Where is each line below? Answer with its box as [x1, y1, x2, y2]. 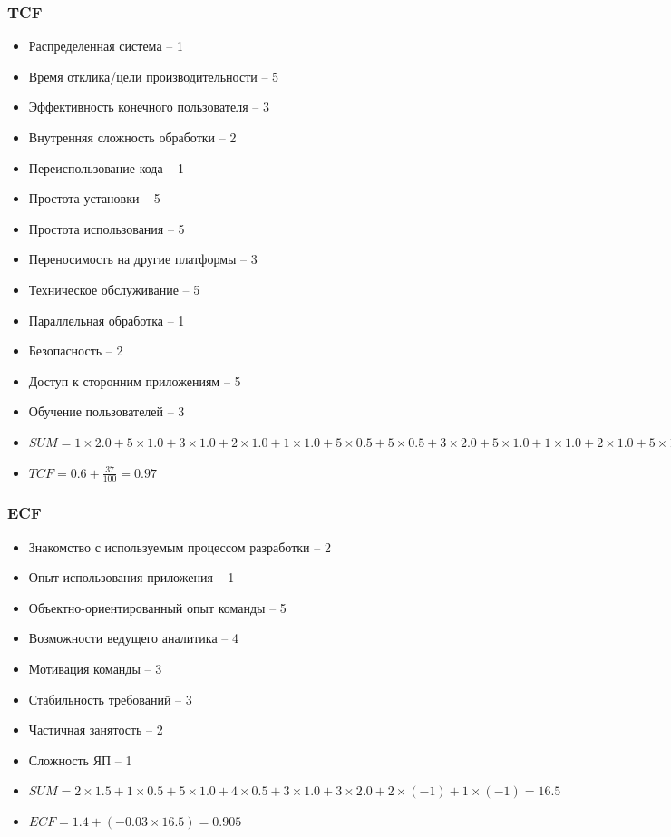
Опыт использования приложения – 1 [28, 568, 235, 587]
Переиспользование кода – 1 [28, 158, 185, 177]
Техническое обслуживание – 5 [28, 279, 200, 298]
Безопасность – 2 [28, 341, 123, 360]
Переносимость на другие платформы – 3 [28, 249, 258, 268]
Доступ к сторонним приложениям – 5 [28, 371, 241, 390]
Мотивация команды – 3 [28, 658, 162, 677]
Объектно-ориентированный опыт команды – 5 [28, 598, 287, 617]
